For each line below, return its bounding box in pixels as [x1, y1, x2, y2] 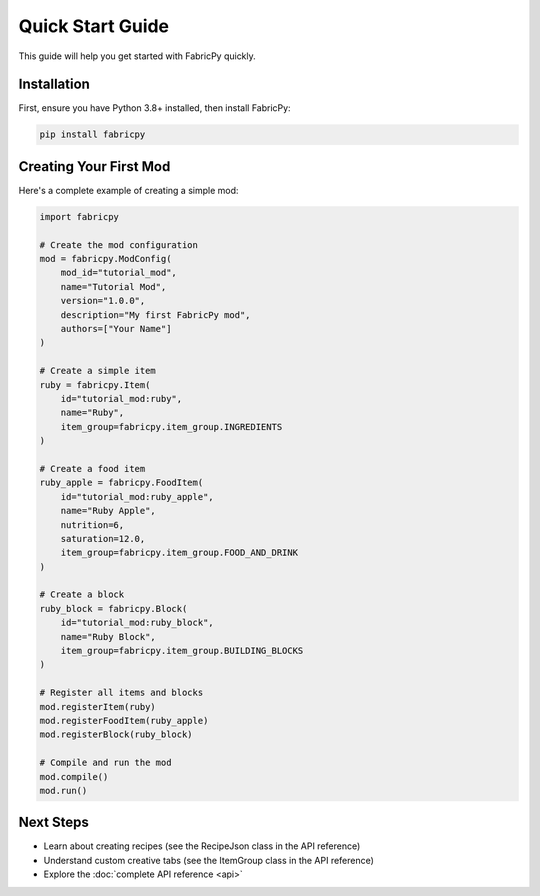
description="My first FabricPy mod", [60, 309, 251, 320]
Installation [18, 76, 90, 93]
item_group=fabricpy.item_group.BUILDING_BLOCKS [60, 645, 304, 657]
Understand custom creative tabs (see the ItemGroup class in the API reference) [43, 854, 375, 866]
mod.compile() [39, 771, 109, 782]
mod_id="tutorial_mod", [60, 267, 177, 279]
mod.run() [39, 785, 88, 796]
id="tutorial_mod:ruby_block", [60, 617, 214, 629]
